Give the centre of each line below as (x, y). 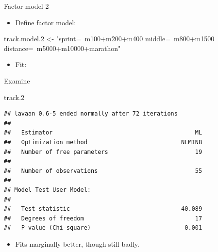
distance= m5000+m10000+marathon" (62, 48)
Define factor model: (46, 22)
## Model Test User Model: (47, 190)
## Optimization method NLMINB (103, 142)
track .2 (14, 97)
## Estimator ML (103, 133)
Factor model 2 (26, 6)
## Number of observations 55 (103, 171)
